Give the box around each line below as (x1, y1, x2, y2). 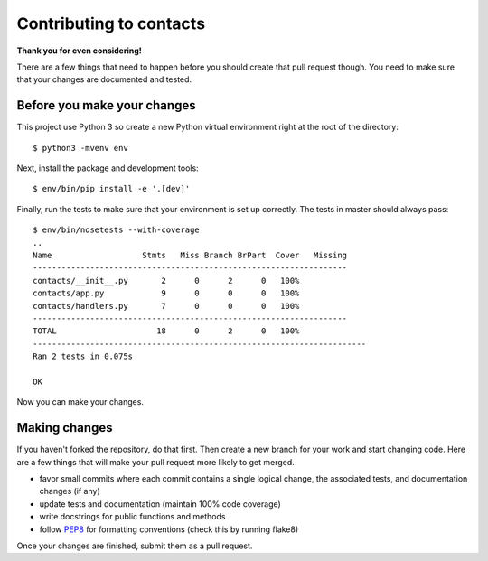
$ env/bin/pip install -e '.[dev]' (33, 183, 191, 194)
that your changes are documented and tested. (16, 74, 192, 85)
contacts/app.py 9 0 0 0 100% (33, 288, 300, 298)
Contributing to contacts (16, 14, 206, 33)
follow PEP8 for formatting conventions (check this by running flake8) (39, 524, 299, 535)
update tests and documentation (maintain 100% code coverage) (39, 498, 282, 510)
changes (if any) (39, 486, 101, 497)
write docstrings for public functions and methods (39, 511, 226, 522)
